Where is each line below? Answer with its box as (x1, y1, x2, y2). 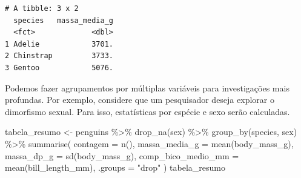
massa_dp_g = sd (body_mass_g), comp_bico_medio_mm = (5, 149, 239, 162)
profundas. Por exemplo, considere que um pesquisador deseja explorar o (5, 93, 274, 106)
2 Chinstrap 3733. (5, 51, 113, 61)
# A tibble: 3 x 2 (5, 4, 79, 13)
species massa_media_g (13, 16, 113, 25)
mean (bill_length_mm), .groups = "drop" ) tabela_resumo (5, 161, 225, 174)
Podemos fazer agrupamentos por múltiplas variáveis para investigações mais (5, 81, 289, 94)
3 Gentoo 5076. (5, 63, 113, 72)
